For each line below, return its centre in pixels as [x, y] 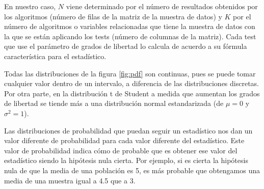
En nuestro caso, [30, 6]
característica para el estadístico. [55, 56]
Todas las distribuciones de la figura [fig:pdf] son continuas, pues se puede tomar [130, 73]
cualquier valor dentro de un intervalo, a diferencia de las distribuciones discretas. [132, 83]
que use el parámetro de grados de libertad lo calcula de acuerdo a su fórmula [126, 46]
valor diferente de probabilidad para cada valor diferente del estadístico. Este [124, 140]
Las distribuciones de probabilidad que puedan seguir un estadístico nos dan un [128, 130]
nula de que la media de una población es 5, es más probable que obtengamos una [132, 170]
